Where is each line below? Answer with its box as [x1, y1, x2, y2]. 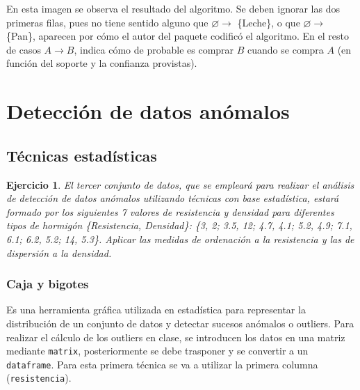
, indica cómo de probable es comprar [74, 42, 234, 56]
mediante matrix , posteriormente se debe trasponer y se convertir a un [6, 343, 309, 358]
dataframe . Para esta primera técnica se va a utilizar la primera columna [6, 357, 318, 371]
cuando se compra [247, 42, 324, 56]
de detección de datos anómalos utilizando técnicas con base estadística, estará [6, 191, 339, 205]
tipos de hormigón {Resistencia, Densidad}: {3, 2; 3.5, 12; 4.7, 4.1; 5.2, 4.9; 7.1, [6, 218, 352, 233]
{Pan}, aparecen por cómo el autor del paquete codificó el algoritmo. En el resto [6, 29, 349, 43]
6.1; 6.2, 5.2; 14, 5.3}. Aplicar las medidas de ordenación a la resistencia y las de [6, 231, 354, 246]
